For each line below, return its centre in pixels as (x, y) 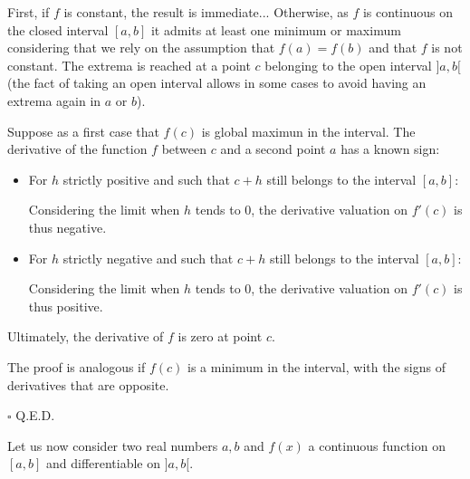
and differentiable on (103, 463)
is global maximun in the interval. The (308, 131)
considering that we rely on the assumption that (141, 48)
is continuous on (408, 12)
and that (393, 48)
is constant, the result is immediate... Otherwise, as (206, 12)
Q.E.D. (35, 415)
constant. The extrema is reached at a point (129, 65)
